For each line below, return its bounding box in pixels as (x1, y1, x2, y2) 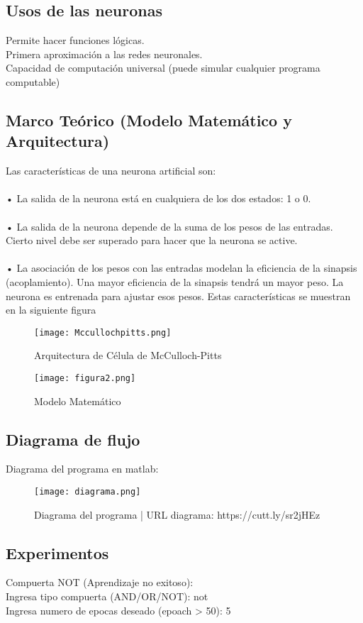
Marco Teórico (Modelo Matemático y (6, 109, 292, 131)
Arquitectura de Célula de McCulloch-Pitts (34, 348, 222, 363)
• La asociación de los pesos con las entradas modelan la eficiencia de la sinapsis (6, 260, 357, 275)
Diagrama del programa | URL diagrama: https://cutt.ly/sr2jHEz (34, 507, 320, 522)
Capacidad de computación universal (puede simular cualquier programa (6, 60, 320, 75)
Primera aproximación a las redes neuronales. (6, 46, 203, 61)
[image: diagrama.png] (34, 487, 141, 497)
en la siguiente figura (6, 302, 96, 317)
